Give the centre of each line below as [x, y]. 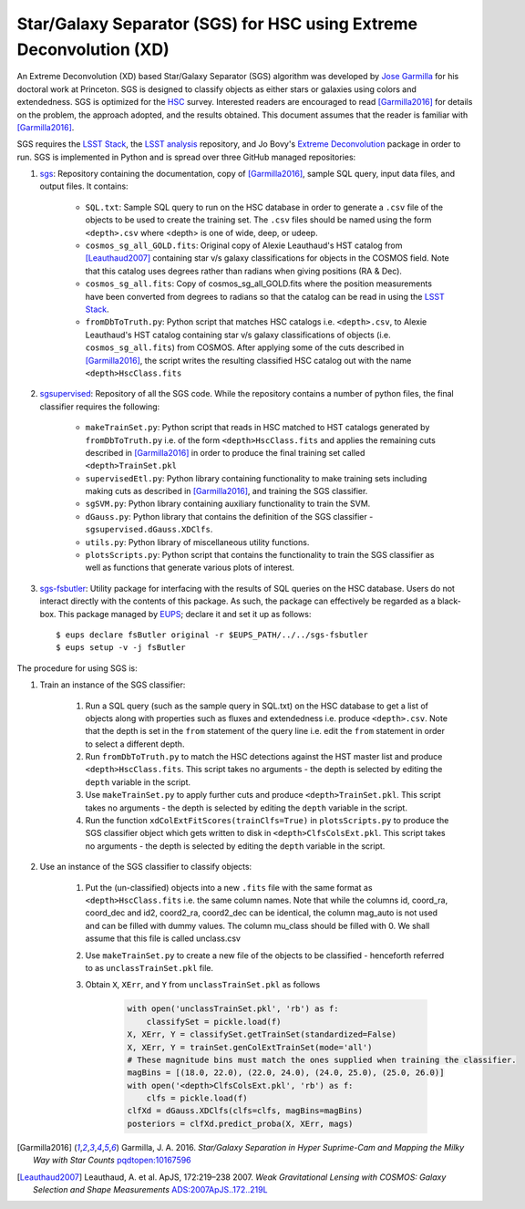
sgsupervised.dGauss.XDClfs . [149, 530]
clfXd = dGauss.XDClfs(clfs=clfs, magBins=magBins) [245, 1111]
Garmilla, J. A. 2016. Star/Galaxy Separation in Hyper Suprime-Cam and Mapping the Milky [293, 1147]
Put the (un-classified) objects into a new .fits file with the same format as [229, 887]
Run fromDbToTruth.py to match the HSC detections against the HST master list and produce [264, 757]
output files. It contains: [84, 186]
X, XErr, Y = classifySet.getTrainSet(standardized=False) [262, 1034]
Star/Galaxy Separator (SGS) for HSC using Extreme [217, 24]
